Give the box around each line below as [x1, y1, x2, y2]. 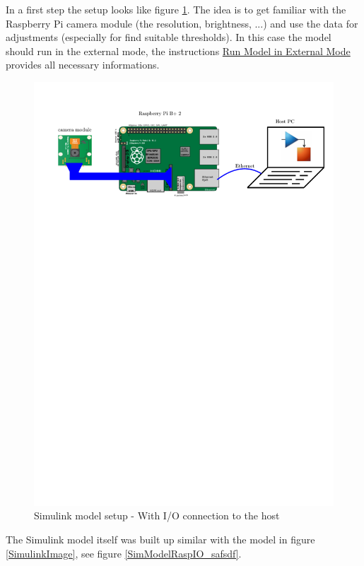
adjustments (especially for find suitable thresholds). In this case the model [6, 30, 331, 45]
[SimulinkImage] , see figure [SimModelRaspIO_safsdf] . [6, 546, 242, 560]
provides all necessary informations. [6, 57, 160, 72]
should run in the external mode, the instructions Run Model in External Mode [6, 43, 351, 58]
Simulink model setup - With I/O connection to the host [34, 508, 280, 523]
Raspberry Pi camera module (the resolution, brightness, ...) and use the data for [6, 16, 358, 30]
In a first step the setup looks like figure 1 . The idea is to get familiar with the [6, 2, 346, 16]
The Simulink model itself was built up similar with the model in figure [6, 532, 315, 547]
